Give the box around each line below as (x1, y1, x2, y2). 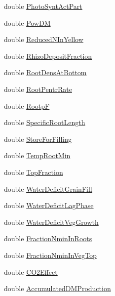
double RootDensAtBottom (4, 67, 87, 78)
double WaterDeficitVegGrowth (4, 216, 99, 227)
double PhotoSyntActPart (4, 1, 82, 11)
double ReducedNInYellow (4, 34, 83, 44)
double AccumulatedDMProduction (4, 283, 111, 294)
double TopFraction (4, 167, 63, 177)
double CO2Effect (4, 266, 58, 277)
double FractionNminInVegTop (4, 250, 97, 260)
